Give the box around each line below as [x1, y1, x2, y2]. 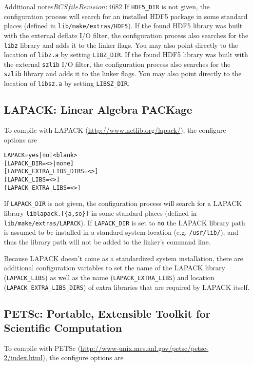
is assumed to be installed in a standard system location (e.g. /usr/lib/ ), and [4, 227, 238, 237]
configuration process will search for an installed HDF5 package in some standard [4, 11, 248, 21]
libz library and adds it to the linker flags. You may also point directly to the [4, 40, 238, 50]
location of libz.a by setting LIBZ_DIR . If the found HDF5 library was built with [4, 49, 248, 60]
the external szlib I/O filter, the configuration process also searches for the [4, 59, 231, 69]
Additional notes [4, 1, 54, 11]
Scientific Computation [4, 320, 122, 335]
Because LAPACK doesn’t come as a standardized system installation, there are [4, 253, 243, 263]
